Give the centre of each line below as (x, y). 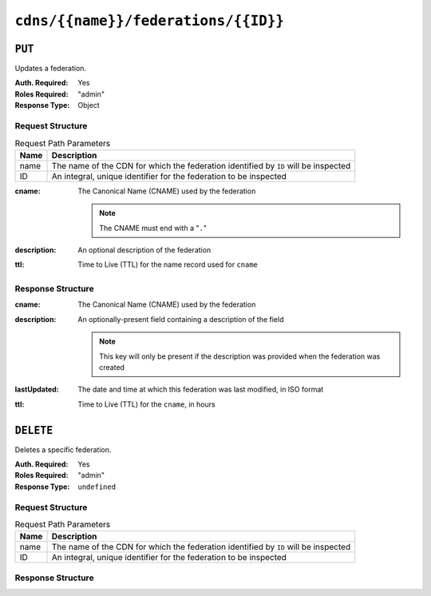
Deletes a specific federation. (63, 449)
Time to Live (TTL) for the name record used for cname (168, 264)
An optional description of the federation (144, 250)
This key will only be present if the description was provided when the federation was (240, 356)
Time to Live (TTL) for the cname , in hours (146, 404)
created (112, 368)
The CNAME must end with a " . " (153, 228)
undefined (97, 487)
